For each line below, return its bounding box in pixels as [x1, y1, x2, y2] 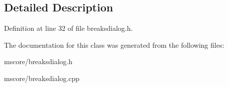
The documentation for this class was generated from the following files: [4, 39, 224, 50]
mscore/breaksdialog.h [4, 56, 72, 67]
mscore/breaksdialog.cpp [4, 73, 79, 83]
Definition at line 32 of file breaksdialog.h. [4, 23, 133, 33]
